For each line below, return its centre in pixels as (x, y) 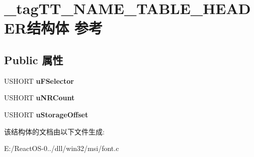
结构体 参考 (65, 28)
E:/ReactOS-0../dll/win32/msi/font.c (62, 148)
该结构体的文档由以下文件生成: (54, 131)
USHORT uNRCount (39, 98)
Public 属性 (34, 59)
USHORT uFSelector (39, 81)
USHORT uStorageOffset (46, 114)
